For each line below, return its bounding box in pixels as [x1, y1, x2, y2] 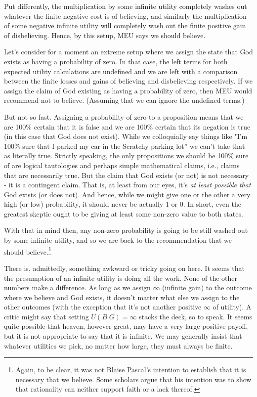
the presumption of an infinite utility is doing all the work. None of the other [4, 272, 238, 283]
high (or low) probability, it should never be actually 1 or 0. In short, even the [4, 199, 241, 209]
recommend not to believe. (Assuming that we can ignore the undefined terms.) [4, 95, 245, 105]
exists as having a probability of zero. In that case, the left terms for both [4, 56, 228, 66]
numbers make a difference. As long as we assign [4, 282, 151, 293]
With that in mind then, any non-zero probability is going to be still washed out [4, 225, 248, 235]
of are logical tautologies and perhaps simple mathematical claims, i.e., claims [4, 160, 240, 170]
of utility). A [213, 302, 252, 312]
